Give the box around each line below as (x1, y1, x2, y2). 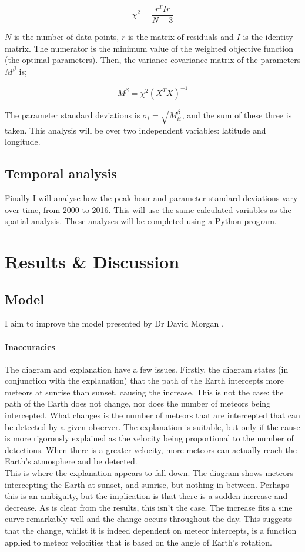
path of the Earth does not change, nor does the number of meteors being (5, 397, 271, 410)
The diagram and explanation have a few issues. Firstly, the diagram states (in (5, 363, 289, 375)
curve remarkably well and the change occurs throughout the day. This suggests (5, 513, 293, 525)
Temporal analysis (5, 164, 117, 182)
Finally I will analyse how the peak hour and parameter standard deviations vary (5, 191, 298, 204)
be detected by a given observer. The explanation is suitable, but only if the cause (5, 420, 300, 433)
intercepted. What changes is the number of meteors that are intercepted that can (5, 409, 300, 421)
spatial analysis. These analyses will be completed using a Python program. (5, 215, 277, 227)
